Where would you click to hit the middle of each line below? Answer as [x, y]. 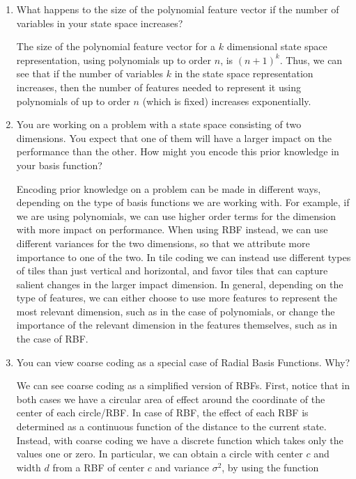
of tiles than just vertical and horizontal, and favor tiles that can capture [172, 270]
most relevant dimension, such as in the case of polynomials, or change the [176, 311]
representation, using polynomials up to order [114, 60]
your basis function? [59, 165]
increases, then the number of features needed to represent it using [158, 87]
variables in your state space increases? [100, 23]
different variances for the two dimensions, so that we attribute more [163, 243]
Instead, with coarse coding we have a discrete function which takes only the [180, 440]
